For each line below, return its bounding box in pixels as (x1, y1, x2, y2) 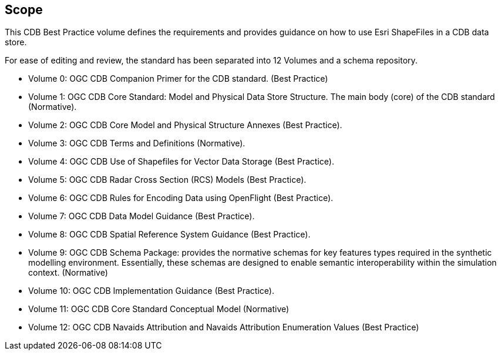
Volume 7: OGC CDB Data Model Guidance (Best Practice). (28, 211, 255, 222)
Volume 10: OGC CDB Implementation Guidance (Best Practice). (28, 286, 274, 296)
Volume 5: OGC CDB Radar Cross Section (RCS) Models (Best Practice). (28, 175, 307, 185)
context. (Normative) (28, 267, 108, 278)
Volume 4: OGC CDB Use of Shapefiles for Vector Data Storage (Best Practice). (28, 156, 334, 167)
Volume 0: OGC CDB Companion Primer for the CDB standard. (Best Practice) (28, 73, 328, 84)
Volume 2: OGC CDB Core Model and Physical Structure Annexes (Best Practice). (28, 120, 342, 130)
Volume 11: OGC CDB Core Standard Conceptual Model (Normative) (28, 304, 290, 314)
